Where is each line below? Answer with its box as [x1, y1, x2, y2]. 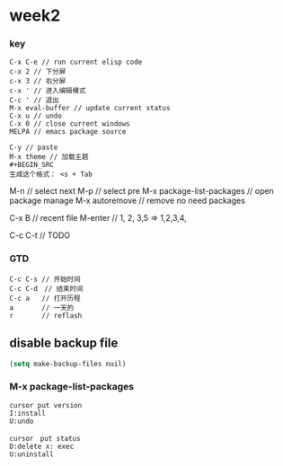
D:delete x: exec [9, 442, 75, 451]
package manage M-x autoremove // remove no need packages [9, 195, 245, 207]
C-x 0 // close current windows [9, 119, 130, 128]
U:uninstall [9, 450, 54, 459]
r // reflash [9, 311, 83, 320]
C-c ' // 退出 [9, 96, 60, 105]
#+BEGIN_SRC [9, 161, 54, 170]
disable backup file [9, 336, 119, 351]
